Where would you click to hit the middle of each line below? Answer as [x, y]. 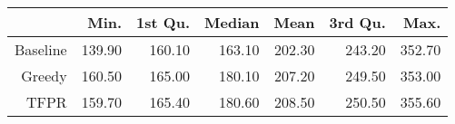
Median [232, 22]
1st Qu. [163, 22]
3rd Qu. [357, 22]
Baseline [41, 49]
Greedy [44, 76]
